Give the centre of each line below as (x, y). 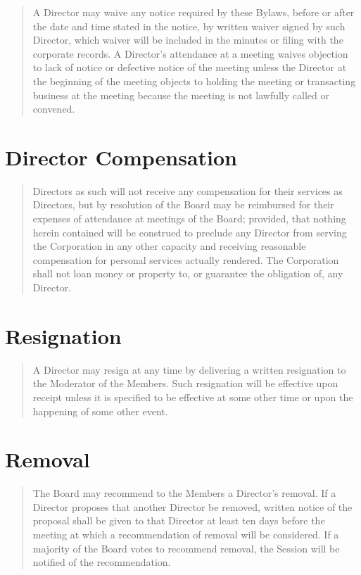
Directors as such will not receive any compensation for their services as (188, 190)
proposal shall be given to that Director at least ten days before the (179, 520)
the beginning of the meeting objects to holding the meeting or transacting (194, 81)
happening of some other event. (100, 411)
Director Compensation (121, 157)
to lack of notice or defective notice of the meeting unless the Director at (190, 67)
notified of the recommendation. (102, 562)
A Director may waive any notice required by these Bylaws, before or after (194, 12)
